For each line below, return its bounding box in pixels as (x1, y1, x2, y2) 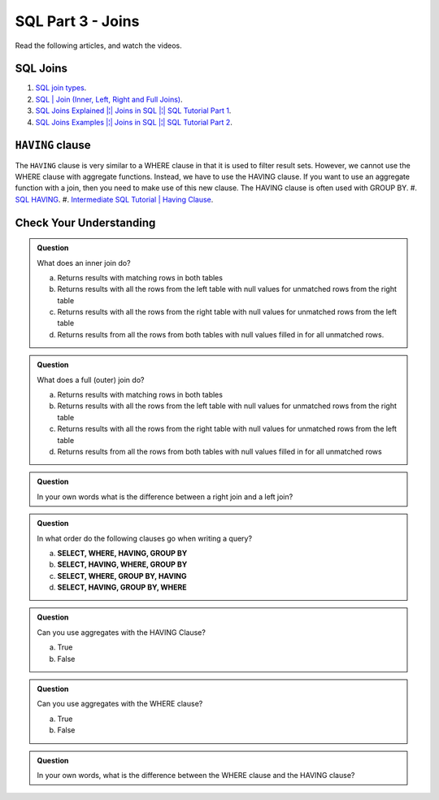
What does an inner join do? (37, 258, 131, 267)
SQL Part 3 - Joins (15, 12, 140, 30)
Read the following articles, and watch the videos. (15, 41, 182, 50)
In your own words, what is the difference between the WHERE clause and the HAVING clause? (37, 771, 355, 780)
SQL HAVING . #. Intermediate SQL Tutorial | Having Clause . (15, 194, 214, 204)
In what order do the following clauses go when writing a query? (37, 533, 252, 543)
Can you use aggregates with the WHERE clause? (37, 699, 203, 709)
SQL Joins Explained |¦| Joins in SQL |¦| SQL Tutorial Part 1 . (35, 106, 232, 115)
